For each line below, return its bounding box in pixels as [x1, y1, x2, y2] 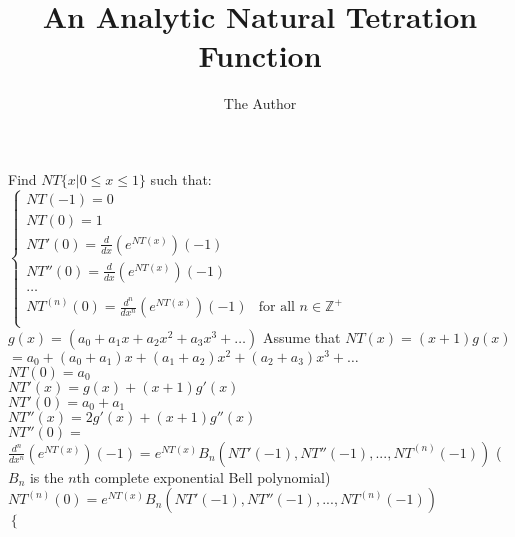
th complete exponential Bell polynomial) [76, 466, 331, 487]
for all [258, 300, 295, 315]
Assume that [262, 326, 341, 347]
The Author [223, 93, 297, 114]
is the [29, 466, 64, 487]
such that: [150, 168, 212, 189]
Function [198, 35, 322, 76]
